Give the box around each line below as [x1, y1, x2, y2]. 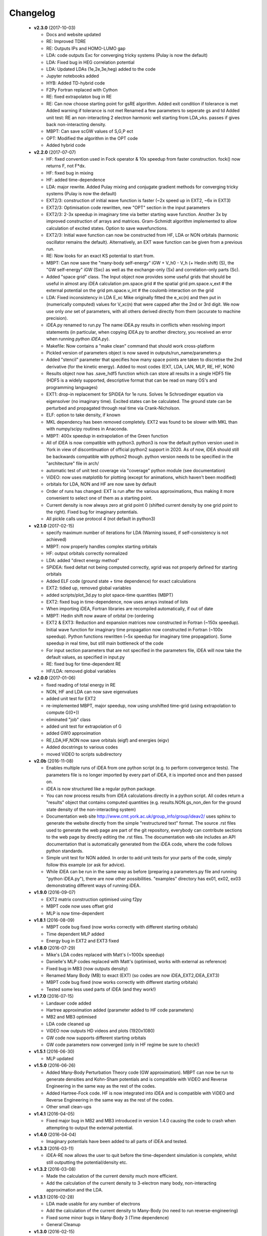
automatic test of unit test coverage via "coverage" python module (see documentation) [46, 467, 225, 473]
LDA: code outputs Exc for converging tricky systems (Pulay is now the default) [46, 52, 208, 58]
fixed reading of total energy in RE [46, 682, 116, 688]
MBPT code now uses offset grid [46, 903, 113, 909]
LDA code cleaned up [46, 1021, 90, 1027]
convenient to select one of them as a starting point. [46, 495, 153, 501]
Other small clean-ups [46, 1104, 91, 1110]
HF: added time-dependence [46, 177, 106, 183]
